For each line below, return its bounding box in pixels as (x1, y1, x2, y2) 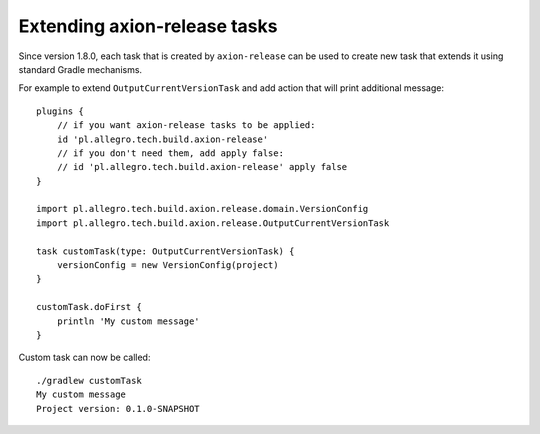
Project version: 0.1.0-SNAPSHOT (36, 403, 200, 414)
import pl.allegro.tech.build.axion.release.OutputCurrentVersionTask (36, 217, 390, 229)
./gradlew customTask (36, 375, 142, 386)
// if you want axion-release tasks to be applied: (56, 120, 316, 131)
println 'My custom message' (56, 315, 200, 327)
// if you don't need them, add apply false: (56, 147, 285, 159)
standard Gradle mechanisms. (18, 63, 143, 75)
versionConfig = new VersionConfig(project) (56, 260, 279, 271)
